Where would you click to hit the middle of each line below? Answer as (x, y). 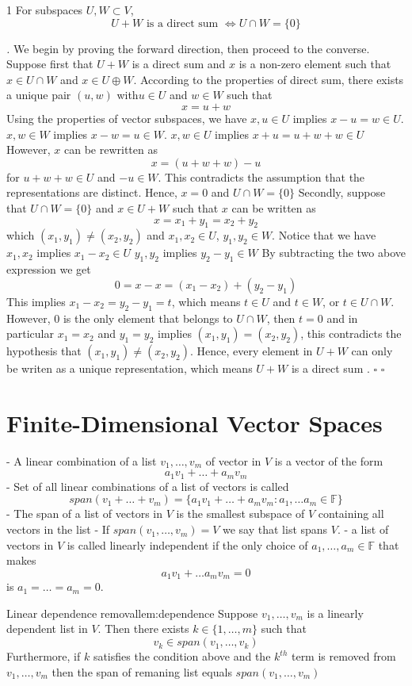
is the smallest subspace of (240, 514)
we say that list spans (275, 529)
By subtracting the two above (334, 253)
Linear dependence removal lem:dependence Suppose (132, 613)
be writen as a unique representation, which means (130, 368)
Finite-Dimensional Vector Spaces (195, 422)
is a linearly (335, 613)
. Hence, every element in (251, 351)
